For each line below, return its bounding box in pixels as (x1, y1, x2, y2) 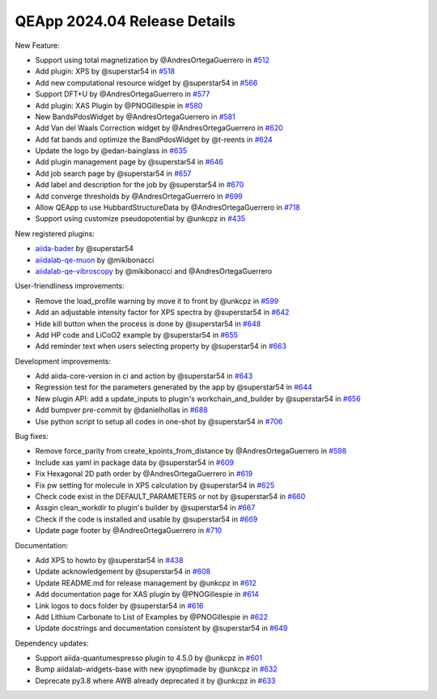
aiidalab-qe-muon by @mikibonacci (35, 255, 155, 265)
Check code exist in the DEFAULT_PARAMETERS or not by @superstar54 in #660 (35, 492, 306, 501)
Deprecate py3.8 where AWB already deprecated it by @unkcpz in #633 (35, 676, 276, 685)
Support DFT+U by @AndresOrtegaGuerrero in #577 (35, 89, 210, 99)
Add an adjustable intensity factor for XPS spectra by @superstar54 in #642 (35, 308, 290, 318)
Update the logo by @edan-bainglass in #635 (35, 146, 188, 156)
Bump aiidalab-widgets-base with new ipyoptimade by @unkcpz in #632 (35, 664, 278, 674)
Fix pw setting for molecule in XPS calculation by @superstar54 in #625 (35, 480, 275, 490)
